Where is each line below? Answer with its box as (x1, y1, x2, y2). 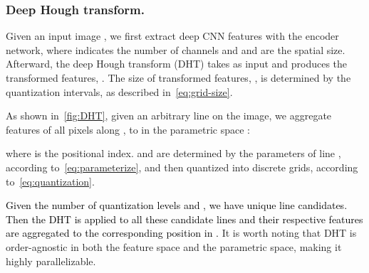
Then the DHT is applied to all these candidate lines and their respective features (6, 211, 363, 226)
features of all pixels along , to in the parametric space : (6, 122, 250, 136)
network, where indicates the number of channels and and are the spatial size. (6, 42, 345, 57)
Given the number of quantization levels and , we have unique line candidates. (6, 198, 348, 213)
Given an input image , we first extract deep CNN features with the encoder (6, 28, 339, 43)
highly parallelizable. (6, 253, 96, 268)
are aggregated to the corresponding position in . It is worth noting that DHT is (6, 225, 357, 240)
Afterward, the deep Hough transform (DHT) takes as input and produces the (6, 56, 348, 71)
